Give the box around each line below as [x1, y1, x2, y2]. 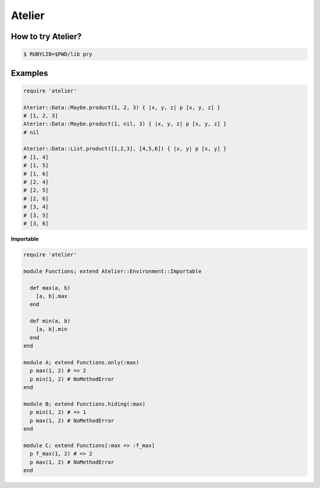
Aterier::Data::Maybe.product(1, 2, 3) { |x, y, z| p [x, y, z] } [23, 104, 220, 111]
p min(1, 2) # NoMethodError [30, 375, 115, 382]
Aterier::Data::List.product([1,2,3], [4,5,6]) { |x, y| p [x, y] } [23, 145, 227, 152]
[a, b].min [36, 326, 68, 333]
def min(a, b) [30, 318, 71, 324]
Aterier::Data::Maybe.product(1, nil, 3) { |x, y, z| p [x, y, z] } [23, 120, 227, 127]
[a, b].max [36, 292, 68, 299]
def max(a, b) [30, 285, 71, 291]
